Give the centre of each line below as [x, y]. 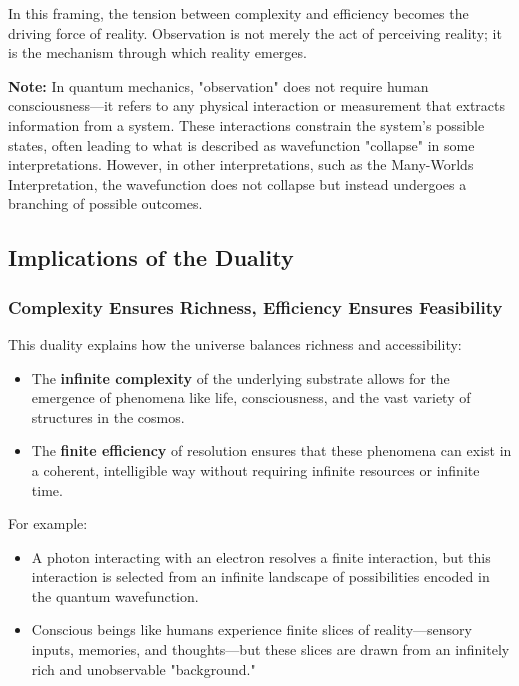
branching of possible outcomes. [105, 203]
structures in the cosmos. [108, 416]
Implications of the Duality [151, 257]
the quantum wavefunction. [115, 595]
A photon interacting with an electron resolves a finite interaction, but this [261, 556]
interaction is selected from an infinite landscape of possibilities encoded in [260, 576]
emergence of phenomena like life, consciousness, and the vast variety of [251, 397]
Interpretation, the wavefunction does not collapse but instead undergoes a [237, 183]
